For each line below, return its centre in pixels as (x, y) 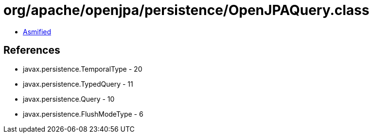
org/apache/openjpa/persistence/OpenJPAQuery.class (186, 10)
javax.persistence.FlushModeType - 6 (83, 114)
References (32, 50)
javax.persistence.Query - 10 (69, 99)
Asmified (37, 31)
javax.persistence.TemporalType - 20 (83, 69)
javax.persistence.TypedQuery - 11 (78, 84)
